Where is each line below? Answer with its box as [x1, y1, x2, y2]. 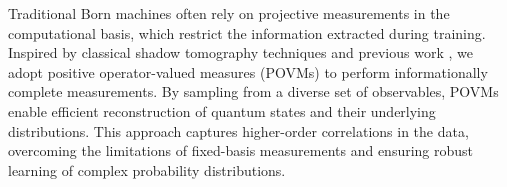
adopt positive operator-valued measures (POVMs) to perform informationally [8, 61, 488, 82]
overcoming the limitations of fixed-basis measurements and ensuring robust [8, 140, 474, 161]
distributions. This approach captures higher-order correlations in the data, [8, 120, 469, 141]
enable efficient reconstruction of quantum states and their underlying [8, 100, 436, 121]
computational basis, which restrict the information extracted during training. [8, 22, 486, 43]
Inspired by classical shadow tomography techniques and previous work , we [8, 42, 473, 63]
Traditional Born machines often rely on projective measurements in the [8, 3, 450, 23]
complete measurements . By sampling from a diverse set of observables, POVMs [8, 81, 499, 102]
